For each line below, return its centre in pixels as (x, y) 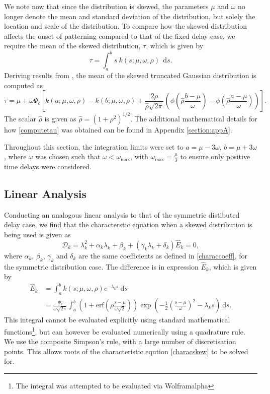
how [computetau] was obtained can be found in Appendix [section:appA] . (118, 129)
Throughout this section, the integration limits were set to (94, 146)
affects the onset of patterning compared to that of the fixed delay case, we (120, 36)
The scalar (20, 118)
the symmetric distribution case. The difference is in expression (101, 266)
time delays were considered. (48, 166)
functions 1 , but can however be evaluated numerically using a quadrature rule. (125, 331)
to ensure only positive (215, 156)
